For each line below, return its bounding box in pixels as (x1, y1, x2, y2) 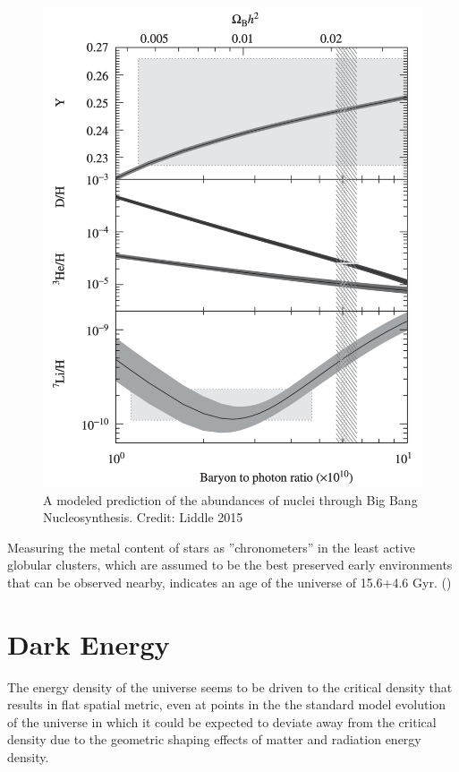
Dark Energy (7, 625, 170, 662)
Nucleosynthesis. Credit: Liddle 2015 (43, 508, 243, 527)
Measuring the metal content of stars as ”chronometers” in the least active (7, 537, 415, 556)
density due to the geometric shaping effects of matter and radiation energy (7, 730, 421, 749)
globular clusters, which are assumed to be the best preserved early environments (7, 555, 453, 574)
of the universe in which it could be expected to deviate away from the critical (7, 712, 437, 731)
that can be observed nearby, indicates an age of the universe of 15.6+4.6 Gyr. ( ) (7, 572, 452, 591)
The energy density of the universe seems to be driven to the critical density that (7, 677, 453, 696)
